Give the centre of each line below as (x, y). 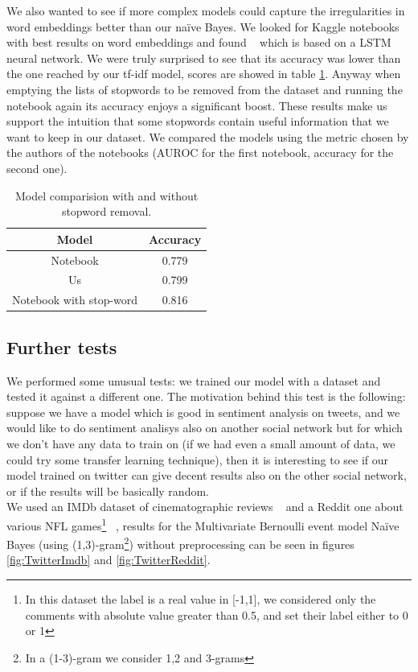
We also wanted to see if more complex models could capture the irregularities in (206, 10)
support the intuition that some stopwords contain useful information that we (198, 121)
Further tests (62, 346)
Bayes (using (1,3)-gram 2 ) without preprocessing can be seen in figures (180, 543)
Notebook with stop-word (75, 300)
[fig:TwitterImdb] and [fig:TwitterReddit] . (109, 560)
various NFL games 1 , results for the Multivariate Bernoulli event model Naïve (203, 524)
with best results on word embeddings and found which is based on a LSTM (199, 42)
